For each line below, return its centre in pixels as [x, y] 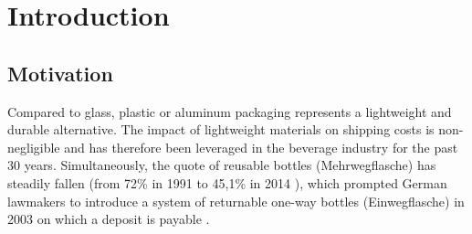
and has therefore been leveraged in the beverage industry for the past [261, 147]
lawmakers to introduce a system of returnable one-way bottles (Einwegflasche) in [236, 201]
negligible [34, 147]
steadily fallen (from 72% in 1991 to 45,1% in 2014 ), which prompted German [227, 182]
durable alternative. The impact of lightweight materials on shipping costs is [221, 129]
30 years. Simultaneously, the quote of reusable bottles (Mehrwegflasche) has [222, 165]
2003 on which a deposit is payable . [109, 219]
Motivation [60, 73]
